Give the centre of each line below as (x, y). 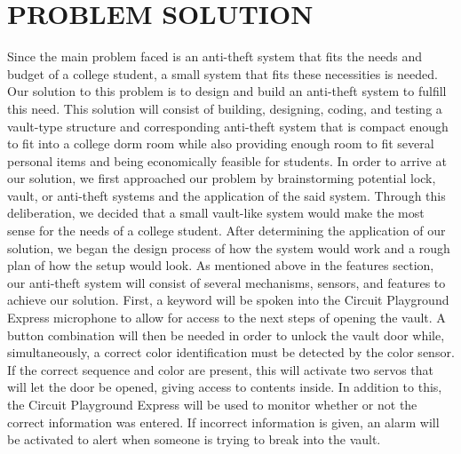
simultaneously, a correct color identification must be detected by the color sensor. (231, 352)
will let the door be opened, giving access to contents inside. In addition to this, (225, 387)
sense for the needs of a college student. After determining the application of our (227, 231)
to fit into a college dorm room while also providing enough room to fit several (221, 143)
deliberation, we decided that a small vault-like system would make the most (216, 213)
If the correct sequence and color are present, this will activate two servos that (221, 369)
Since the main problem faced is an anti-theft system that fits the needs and (215, 56)
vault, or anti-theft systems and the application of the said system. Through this (227, 195)
